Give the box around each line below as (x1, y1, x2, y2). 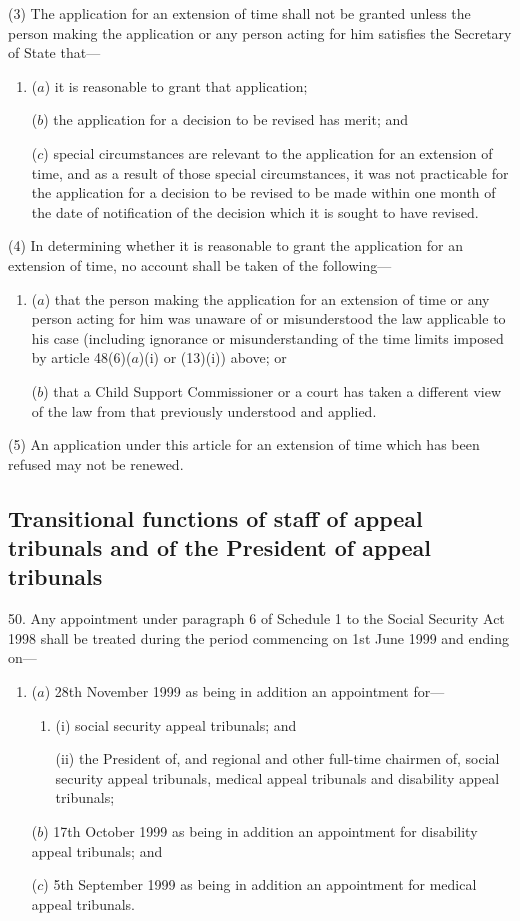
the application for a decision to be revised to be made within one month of (31, 182, 496, 203)
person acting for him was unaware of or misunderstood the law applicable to (31, 308, 506, 329)
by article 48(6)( (31, 347, 132, 368)
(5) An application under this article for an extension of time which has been (8, 434, 480, 455)
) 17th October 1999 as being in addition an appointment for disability (43, 821, 478, 842)
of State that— (8, 42, 101, 63)
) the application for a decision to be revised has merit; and (43, 109, 409, 130)
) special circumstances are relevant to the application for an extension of (43, 142, 493, 163)
